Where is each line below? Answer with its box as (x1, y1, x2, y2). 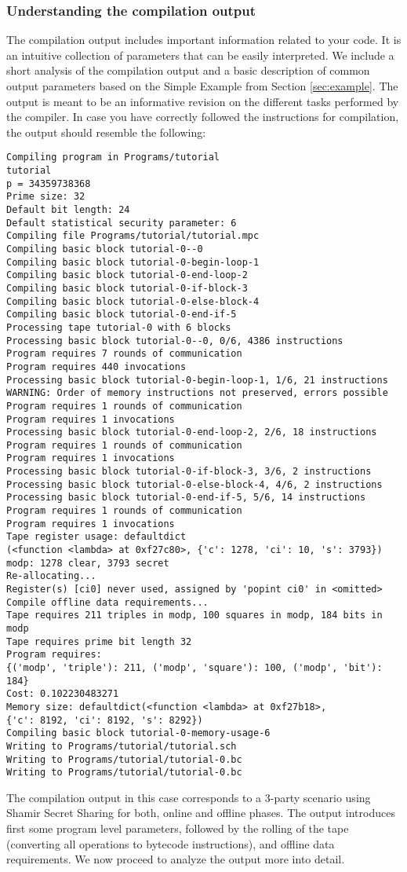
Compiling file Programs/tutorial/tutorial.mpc (6, 230, 260, 242)
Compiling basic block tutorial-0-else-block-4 (6, 295, 260, 307)
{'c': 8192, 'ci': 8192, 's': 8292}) (6, 714, 203, 726)
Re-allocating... (6, 570, 96, 582)
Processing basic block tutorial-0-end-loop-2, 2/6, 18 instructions (6, 427, 377, 438)
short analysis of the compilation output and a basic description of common (6, 62, 370, 79)
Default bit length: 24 (6, 204, 130, 215)
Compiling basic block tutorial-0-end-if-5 (6, 309, 237, 321)
